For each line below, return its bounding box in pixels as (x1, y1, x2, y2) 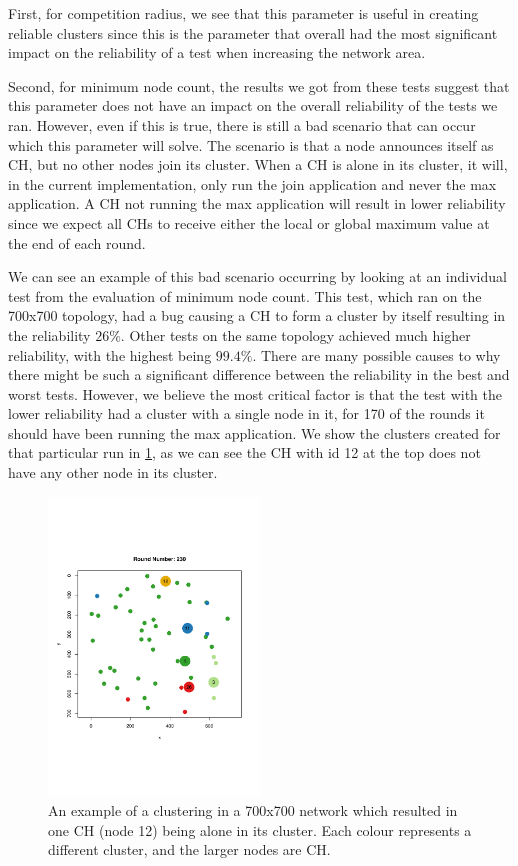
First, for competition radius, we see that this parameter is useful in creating (8, 3, 479, 23)
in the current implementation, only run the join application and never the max (8, 173, 497, 194)
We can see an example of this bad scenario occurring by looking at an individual (8, 266, 507, 287)
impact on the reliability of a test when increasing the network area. (8, 42, 426, 63)
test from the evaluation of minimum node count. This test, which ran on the (8, 285, 482, 306)
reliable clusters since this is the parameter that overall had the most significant (8, 22, 498, 43)
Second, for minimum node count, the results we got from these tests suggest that (8, 75, 510, 96)
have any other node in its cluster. (8, 462, 218, 483)
